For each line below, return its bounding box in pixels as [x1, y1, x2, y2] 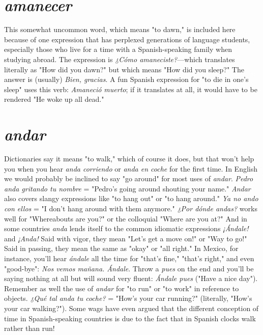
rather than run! [4, 323, 55, 333]
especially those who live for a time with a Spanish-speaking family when [4, 44, 232, 54]
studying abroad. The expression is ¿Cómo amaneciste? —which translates [4, 53, 235, 64]
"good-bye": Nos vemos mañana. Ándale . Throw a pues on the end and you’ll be [4, 263, 254, 273]
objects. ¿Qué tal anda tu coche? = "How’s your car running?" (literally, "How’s [4, 293, 252, 303]
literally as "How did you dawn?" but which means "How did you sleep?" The [4, 64, 244, 74]
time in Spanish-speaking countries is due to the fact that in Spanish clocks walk [4, 313, 256, 323]
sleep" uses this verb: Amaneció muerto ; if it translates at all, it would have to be [4, 83, 257, 94]
